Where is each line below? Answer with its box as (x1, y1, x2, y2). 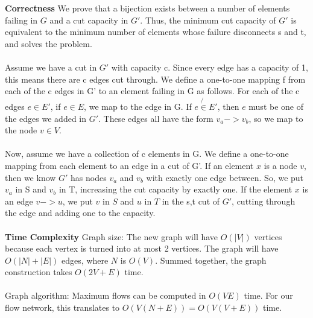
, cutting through (232, 194, 296, 207)
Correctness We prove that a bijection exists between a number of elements (5, 2, 290, 14)
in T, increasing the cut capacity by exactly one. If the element (58, 183, 292, 196)
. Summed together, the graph (155, 253, 267, 266)
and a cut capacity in (49, 13, 128, 26)
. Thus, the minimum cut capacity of (140, 13, 276, 26)
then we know (5, 171, 56, 183)
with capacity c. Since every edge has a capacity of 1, (111, 60, 308, 73)
